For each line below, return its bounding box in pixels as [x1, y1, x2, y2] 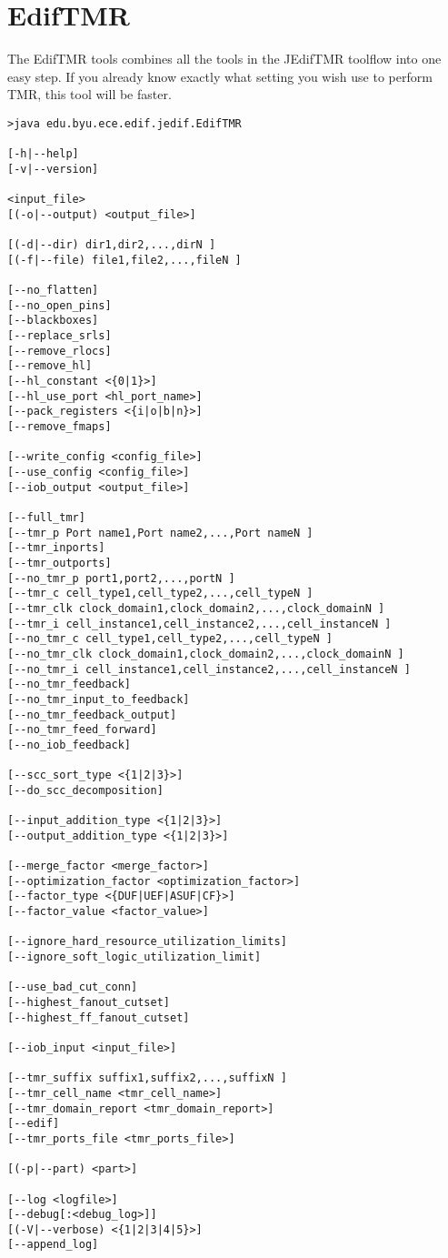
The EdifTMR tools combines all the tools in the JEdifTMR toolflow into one [7, 49, 442, 68]
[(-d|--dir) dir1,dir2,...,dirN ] [7, 238, 216, 252]
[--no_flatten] [7, 284, 99, 297]
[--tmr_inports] [7, 541, 105, 555]
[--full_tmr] [7, 510, 85, 524]
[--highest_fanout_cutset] [7, 995, 170, 1009]
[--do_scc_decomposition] [7, 783, 164, 797]
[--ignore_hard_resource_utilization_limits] [7, 935, 287, 949]
